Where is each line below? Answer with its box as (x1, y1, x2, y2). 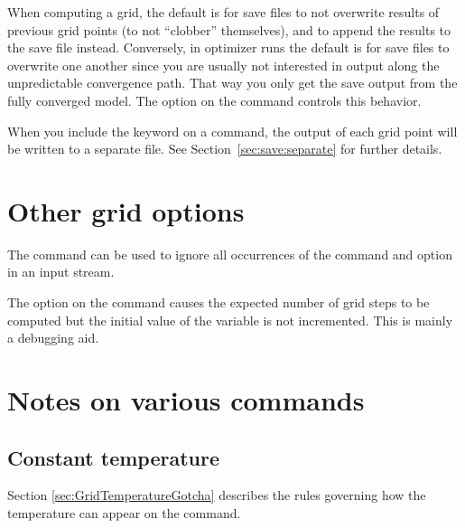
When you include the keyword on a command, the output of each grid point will (7, 121, 458, 140)
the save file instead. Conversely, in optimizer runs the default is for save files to (7, 38, 450, 57)
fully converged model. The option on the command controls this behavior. (7, 90, 422, 109)
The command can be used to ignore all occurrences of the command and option (7, 244, 452, 263)
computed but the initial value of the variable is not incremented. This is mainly (7, 310, 453, 329)
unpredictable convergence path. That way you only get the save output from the (7, 73, 458, 92)
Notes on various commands (7, 382, 365, 419)
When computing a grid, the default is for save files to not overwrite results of (7, 3, 440, 21)
